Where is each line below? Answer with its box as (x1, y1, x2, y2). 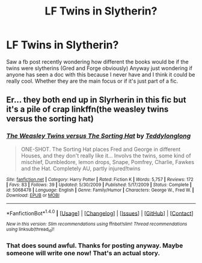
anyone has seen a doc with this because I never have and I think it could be (6, 71, 195, 78)
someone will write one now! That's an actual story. (6, 249, 161, 257)
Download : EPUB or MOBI (6, 192, 60, 198)
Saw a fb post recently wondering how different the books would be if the (6, 58, 189, 65)
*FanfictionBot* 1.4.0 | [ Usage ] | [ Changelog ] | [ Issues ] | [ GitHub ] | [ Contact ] (6, 208, 194, 217)
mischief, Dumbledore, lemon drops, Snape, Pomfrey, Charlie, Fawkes (20, 158, 194, 165)
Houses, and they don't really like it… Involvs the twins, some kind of (20, 152, 191, 159)
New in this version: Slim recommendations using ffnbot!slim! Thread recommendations (6, 221, 188, 227)
